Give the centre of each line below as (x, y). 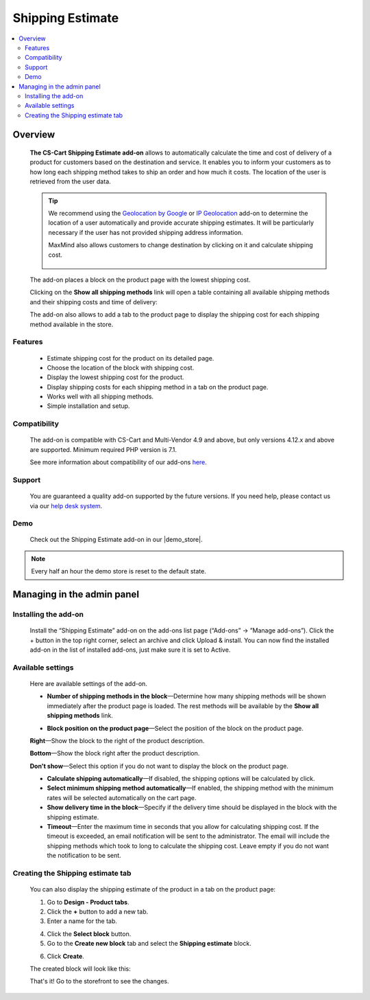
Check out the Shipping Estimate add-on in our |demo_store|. (116, 540)
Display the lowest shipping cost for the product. (115, 377)
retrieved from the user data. (70, 181)
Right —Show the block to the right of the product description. (117, 740)
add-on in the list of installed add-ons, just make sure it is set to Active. (130, 650)
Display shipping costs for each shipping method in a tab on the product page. (158, 387)
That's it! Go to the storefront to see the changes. (99, 981)
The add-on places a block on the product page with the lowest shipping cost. (140, 280)
